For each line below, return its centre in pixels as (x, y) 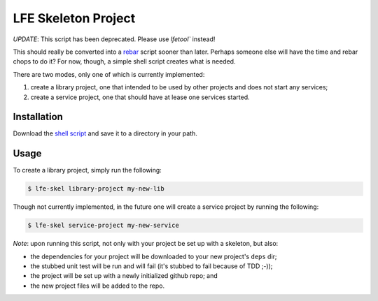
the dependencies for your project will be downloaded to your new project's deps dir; (154, 256)
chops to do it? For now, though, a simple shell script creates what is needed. (124, 61)
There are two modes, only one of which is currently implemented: (109, 74)
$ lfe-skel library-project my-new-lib (96, 189)
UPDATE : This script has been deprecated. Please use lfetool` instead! (114, 39)
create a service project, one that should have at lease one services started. (140, 97)
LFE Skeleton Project (74, 18)
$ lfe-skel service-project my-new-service (104, 226)
